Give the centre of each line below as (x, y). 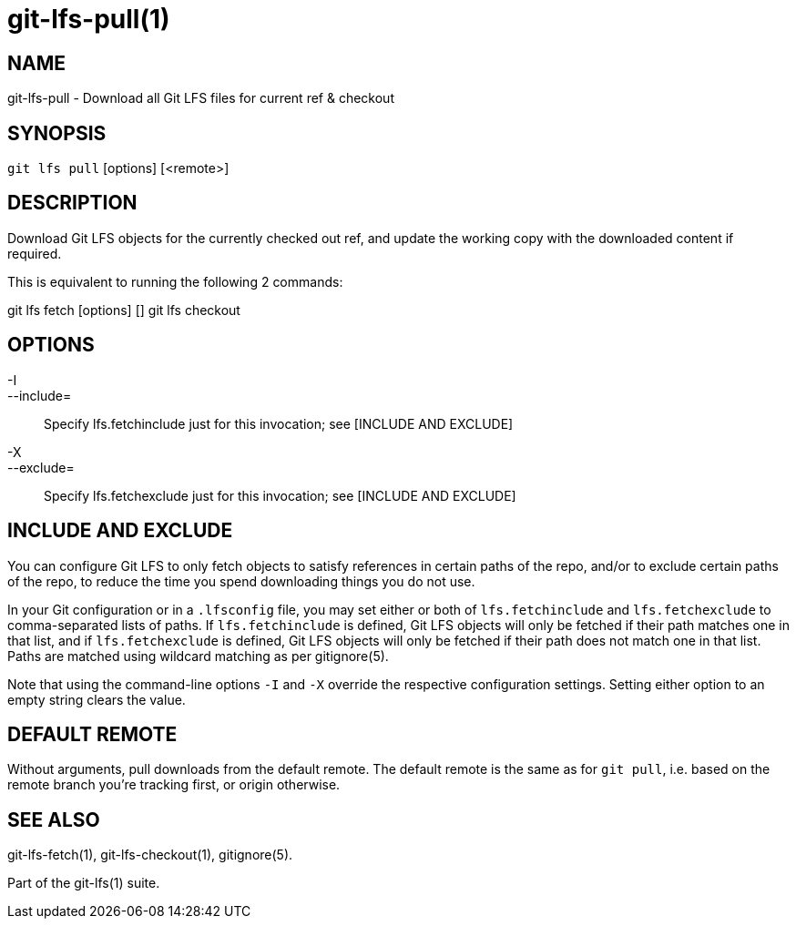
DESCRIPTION (72, 203)
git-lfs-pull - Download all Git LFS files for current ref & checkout (201, 98)
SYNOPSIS (57, 133)
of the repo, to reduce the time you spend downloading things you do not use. (241, 581)
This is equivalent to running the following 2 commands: (175, 281)
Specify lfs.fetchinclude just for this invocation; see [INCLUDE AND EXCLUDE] (279, 423)
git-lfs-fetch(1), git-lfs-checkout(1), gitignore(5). (150, 855)
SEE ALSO (54, 819)
